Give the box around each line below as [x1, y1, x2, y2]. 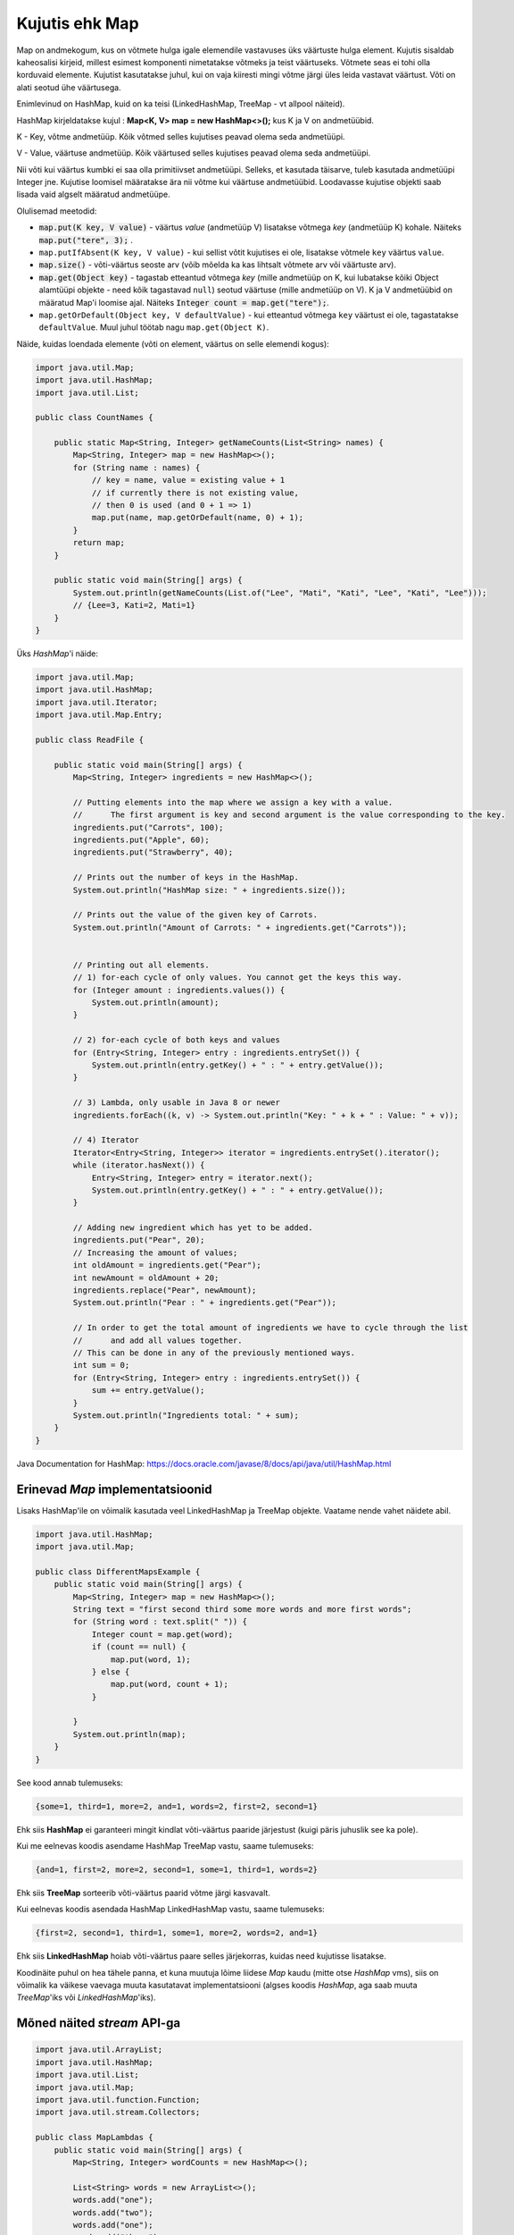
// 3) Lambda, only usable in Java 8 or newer [72, 1098, 280, 1108]
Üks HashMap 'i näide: [16, 648, 98, 659]
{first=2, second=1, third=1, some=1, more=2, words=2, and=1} [35, 1927, 319, 1938]
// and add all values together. [72, 1335, 243, 1345]
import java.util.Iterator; [35, 697, 158, 707]
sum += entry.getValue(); [91, 1386, 205, 1396]
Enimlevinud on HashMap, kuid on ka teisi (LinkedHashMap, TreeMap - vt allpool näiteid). [16, 98, 345, 109]
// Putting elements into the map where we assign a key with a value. [72, 797, 394, 807]
